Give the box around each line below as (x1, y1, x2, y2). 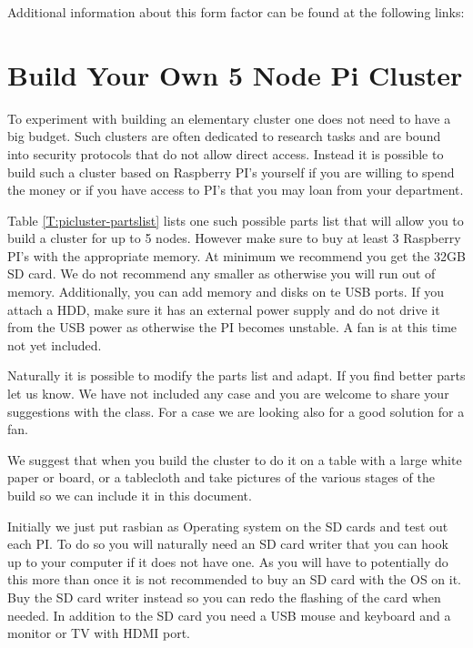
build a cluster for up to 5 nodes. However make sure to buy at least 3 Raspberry (7, 228, 461, 248)
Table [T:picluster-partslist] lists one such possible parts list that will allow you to (7, 210, 464, 229)
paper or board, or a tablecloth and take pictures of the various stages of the (7, 468, 435, 487)
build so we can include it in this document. (7, 486, 252, 504)
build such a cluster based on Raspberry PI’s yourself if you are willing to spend (7, 162, 455, 181)
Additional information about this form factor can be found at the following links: (7, 3, 465, 21)
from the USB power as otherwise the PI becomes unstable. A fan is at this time (7, 318, 458, 337)
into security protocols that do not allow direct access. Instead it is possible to (7, 144, 444, 163)
